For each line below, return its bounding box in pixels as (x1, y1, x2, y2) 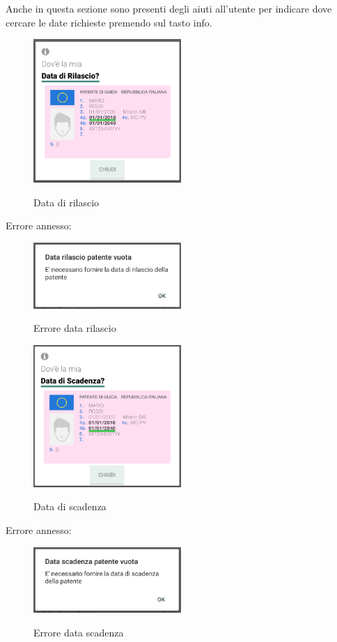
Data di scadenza (33, 499, 107, 514)
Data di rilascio (33, 194, 100, 209)
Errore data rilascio (33, 321, 116, 335)
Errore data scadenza (33, 625, 124, 639)
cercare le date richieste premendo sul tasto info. (6, 15, 212, 29)
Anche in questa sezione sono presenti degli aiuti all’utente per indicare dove (6, 1, 332, 15)
